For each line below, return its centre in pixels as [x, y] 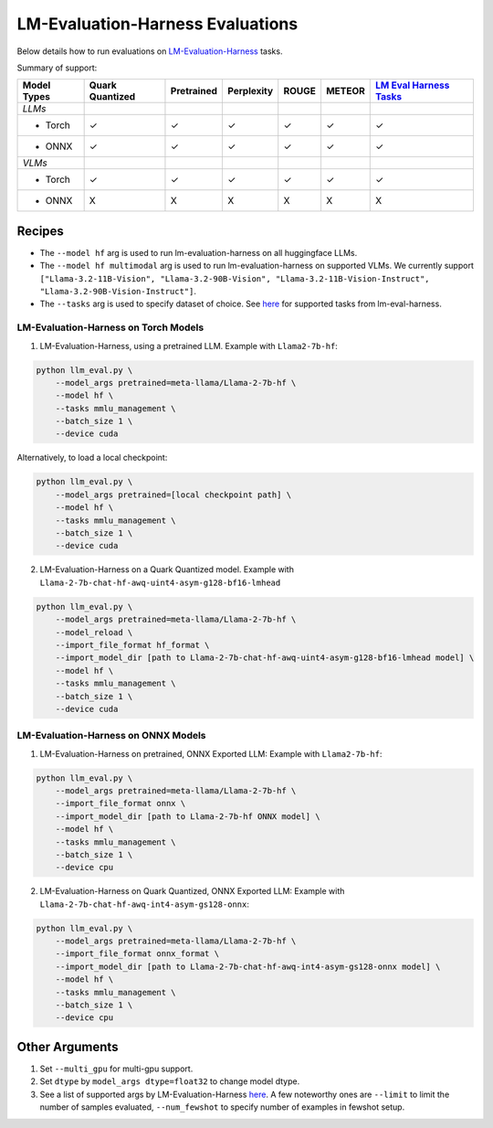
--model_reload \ [94, 632]
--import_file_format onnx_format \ [137, 954]
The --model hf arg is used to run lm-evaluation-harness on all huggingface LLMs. [199, 252]
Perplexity [250, 91]
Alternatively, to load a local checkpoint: [92, 458]
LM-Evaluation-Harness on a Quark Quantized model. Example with [167, 569]
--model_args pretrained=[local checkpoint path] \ [173, 495]
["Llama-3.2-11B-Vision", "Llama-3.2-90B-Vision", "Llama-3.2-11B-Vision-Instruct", [235, 278]
